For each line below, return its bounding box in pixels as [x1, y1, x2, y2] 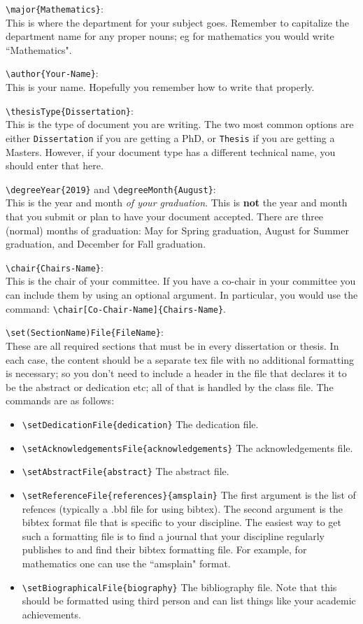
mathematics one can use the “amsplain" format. [22, 555, 231, 570]
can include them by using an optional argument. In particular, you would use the [6, 288, 358, 302]
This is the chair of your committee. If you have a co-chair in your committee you [6, 274, 356, 288]
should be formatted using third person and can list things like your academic [22, 593, 356, 608]
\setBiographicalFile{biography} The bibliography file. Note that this [22, 579, 337, 594]
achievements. [22, 607, 81, 621]
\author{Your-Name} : [6, 66, 99, 80]
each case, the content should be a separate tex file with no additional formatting [6, 352, 355, 367]
